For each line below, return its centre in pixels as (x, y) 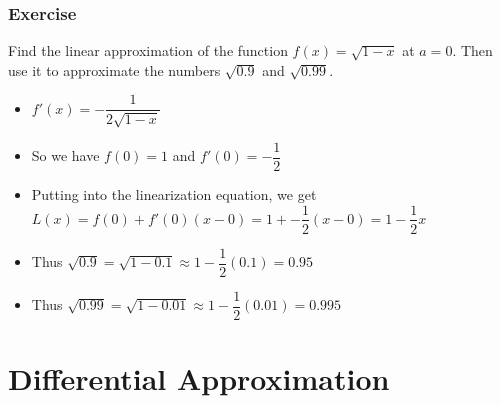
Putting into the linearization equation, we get (174, 193)
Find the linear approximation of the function (148, 50)
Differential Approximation (199, 377)
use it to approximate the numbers (114, 69)
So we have (65, 155)
